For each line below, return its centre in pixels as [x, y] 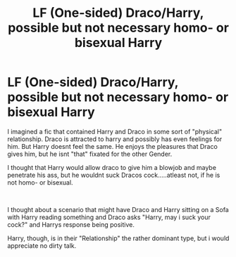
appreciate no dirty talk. [42, 245]
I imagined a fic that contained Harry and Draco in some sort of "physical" [115, 131]
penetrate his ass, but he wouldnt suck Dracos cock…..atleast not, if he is [114, 175]
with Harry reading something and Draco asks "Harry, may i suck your [109, 217]
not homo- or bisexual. [40, 182]
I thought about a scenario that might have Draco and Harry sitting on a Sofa [118, 209]
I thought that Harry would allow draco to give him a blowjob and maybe [112, 167]
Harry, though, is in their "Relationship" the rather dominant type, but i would [118, 238]
